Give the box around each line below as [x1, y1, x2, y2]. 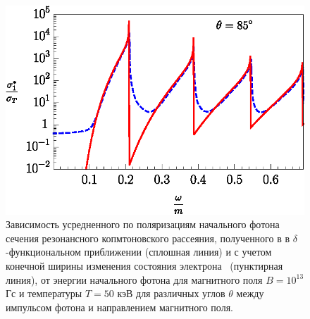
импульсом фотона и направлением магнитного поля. [6, 299, 233, 314]
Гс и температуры [6, 286, 82, 301]
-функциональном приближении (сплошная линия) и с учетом [6, 244, 272, 259]
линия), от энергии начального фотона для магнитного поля [6, 272, 263, 287]
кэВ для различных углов [117, 286, 225, 301]
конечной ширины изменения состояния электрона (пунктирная [6, 258, 283, 273]
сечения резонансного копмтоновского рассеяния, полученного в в [6, 230, 290, 245]
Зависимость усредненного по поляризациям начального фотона [6, 217, 280, 232]
